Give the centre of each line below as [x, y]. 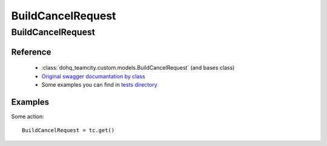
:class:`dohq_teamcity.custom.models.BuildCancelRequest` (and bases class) [138, 68]
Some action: [28, 116]
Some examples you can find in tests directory [99, 85]
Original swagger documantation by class [93, 76]
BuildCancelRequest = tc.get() [68, 131]
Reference [31, 52]
